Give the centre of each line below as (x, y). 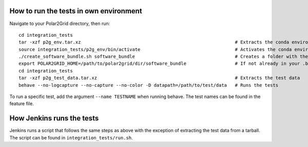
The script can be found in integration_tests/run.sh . (71, 137)
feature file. (22, 104)
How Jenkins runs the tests (54, 118)
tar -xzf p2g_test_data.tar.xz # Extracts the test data (159, 78)
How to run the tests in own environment (76, 11)
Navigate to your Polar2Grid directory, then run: (60, 23)
